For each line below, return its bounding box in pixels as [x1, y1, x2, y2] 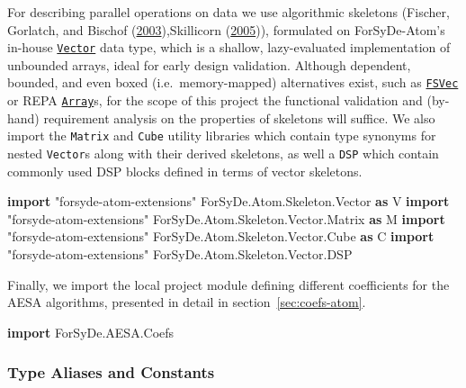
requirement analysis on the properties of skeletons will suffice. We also [43, 108, 435, 127]
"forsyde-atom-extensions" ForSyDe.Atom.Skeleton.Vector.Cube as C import [7, 227, 435, 246]
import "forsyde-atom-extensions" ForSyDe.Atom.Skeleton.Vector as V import [7, 192, 450, 211]
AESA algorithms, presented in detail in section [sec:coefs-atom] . [7, 293, 366, 311]
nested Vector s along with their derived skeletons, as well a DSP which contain [7, 144, 439, 162]
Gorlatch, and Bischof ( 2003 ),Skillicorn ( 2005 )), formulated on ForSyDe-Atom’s [7, 20, 445, 39]
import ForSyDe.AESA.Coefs [7, 322, 175, 341]
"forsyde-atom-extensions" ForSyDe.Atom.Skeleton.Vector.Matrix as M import [7, 209, 445, 228]
